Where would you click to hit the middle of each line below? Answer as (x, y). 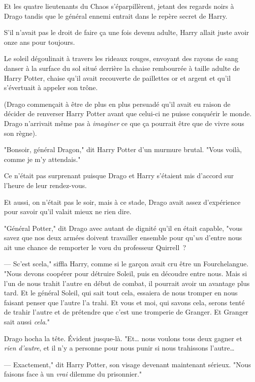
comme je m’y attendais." (42, 159)
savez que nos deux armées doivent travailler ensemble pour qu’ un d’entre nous (123, 238)
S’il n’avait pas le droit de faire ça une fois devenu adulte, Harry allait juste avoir (127, 32)
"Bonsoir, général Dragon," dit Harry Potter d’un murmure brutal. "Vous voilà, (123, 149)
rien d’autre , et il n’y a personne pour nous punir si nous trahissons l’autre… (119, 348)
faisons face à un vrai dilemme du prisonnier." (73, 374)
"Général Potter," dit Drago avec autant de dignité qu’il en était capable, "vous (123, 228)
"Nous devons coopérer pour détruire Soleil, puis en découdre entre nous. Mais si (126, 273)
